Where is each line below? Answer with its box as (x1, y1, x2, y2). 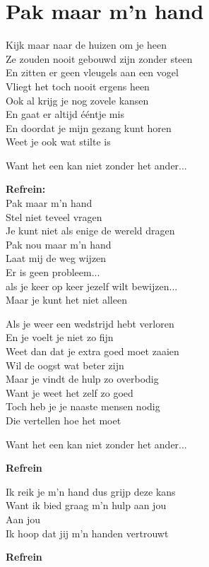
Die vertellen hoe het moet (6, 412, 121, 427)
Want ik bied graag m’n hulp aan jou (6, 498, 167, 513)
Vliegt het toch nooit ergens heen (6, 78, 150, 93)
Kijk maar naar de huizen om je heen (6, 37, 167, 52)
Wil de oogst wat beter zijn (6, 357, 124, 372)
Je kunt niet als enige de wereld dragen (6, 223, 175, 238)
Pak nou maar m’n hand (6, 237, 112, 251)
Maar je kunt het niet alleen (6, 292, 127, 307)
